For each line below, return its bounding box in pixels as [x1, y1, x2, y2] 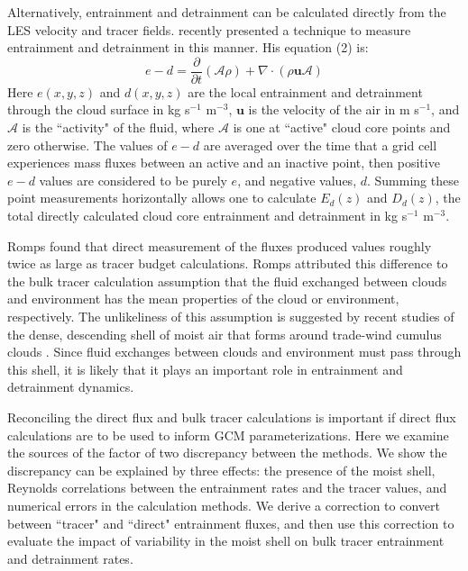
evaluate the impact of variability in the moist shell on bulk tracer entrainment [7, 531, 445, 550]
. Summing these [366, 170, 459, 189]
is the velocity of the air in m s [248, 100, 419, 119]
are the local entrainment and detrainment [188, 82, 423, 101]
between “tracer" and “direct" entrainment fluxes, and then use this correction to [7, 513, 454, 532]
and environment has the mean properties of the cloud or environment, [7, 289, 399, 308]
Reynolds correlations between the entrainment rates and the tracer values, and [7, 478, 447, 497]
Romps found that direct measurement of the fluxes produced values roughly [7, 236, 432, 255]
